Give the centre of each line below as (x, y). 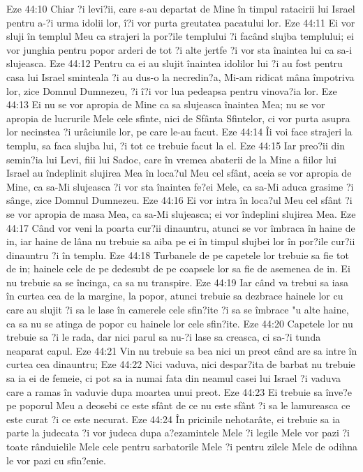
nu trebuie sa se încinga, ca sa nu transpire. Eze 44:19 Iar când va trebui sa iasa (178, 282)
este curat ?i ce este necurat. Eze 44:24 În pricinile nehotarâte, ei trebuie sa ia (173, 419)
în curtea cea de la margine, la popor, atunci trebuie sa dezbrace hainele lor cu (175, 296)
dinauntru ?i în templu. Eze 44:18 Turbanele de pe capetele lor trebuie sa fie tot (178, 255)
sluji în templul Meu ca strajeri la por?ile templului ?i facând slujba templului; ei (180, 36)
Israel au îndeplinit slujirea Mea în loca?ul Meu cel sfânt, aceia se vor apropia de (179, 173)
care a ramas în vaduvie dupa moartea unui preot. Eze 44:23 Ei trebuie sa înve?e (179, 391)
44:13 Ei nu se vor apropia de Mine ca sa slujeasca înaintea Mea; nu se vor (166, 104)
